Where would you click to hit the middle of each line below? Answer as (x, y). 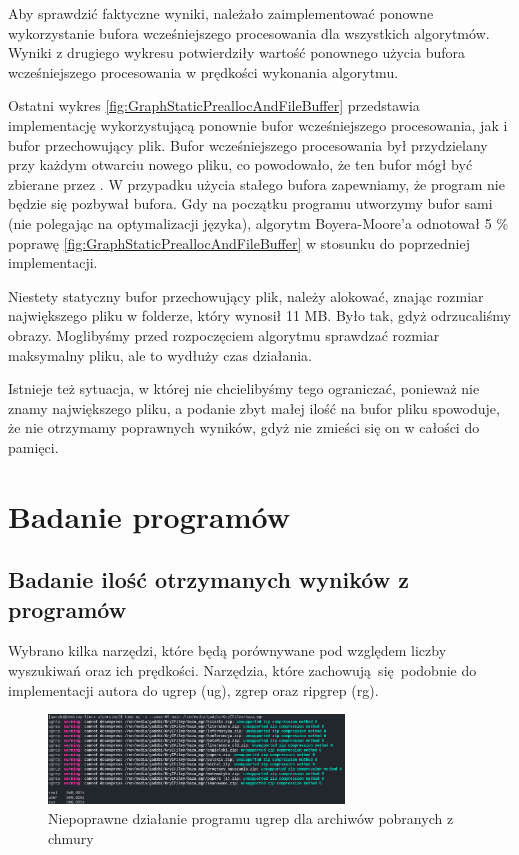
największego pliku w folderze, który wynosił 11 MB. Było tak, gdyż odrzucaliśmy (259, 315)
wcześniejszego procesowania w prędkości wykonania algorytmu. (203, 71)
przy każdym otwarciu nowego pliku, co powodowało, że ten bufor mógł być (240, 164)
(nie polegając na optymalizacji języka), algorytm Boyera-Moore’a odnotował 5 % (258, 222)
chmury (71, 837)
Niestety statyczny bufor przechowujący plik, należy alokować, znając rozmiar (246, 295)
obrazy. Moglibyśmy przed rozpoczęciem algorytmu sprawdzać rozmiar (224, 334)
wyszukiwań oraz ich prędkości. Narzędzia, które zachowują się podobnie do (242, 670)
